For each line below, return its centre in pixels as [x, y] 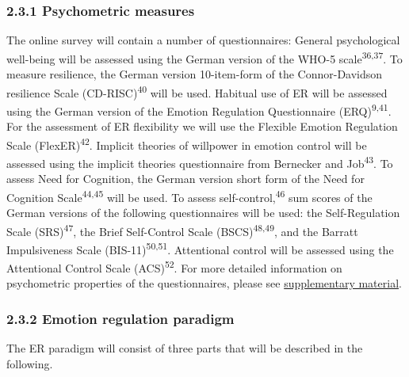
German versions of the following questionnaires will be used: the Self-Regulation [203, 213]
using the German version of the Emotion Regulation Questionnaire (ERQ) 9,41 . [199, 109]
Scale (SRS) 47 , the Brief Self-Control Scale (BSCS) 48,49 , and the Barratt [182, 230]
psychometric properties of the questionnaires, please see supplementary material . [204, 283]
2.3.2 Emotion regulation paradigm [120, 318]
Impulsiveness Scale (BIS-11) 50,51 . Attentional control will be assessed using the [200, 248]
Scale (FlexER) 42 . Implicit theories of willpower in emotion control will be [187, 143]
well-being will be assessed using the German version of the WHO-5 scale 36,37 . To [204, 57]
